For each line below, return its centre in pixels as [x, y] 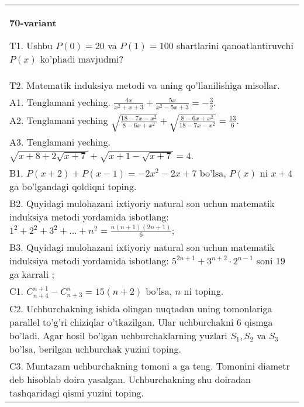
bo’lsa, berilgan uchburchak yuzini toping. [96, 349]
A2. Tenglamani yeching [59, 120]
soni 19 [271, 261]
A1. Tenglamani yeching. [60, 102]
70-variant [33, 23]
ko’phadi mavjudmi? [82, 59]
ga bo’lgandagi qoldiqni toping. [73, 186]
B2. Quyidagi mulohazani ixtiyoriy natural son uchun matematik [142, 203]
